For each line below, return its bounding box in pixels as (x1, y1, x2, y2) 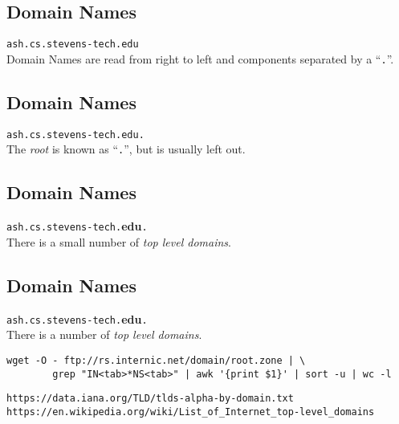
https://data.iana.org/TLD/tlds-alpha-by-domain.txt (6, 393, 294, 405)
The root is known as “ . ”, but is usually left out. (6, 141, 246, 157)
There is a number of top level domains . (6, 326, 202, 343)
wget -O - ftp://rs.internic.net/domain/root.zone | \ (6, 354, 306, 366)
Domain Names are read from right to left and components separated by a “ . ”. (6, 50, 394, 67)
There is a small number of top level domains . (6, 233, 231, 250)
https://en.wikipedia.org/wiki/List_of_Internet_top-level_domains (6, 406, 375, 418)
